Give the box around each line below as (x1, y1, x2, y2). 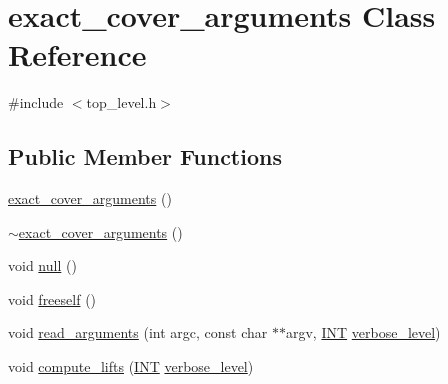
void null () (8, 255, 77, 276)
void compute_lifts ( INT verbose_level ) (8, 356, 254, 377)
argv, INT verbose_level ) (285, 322, 441, 343)
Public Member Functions (8, 141, 282, 172)
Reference (8, 34, 147, 75)
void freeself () (8, 288, 97, 309)
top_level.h (86, 92, 157, 113)
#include (8, 92, 64, 113)
